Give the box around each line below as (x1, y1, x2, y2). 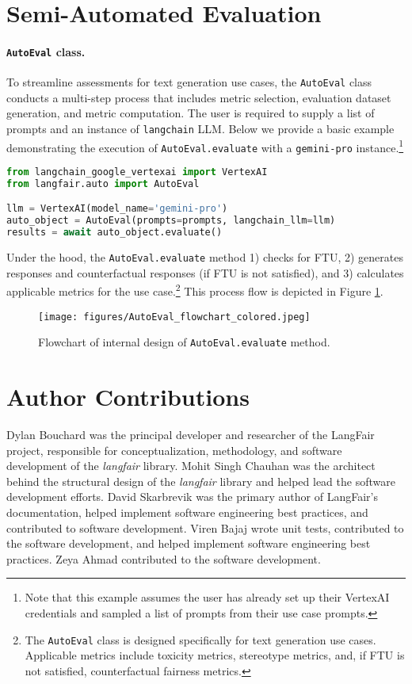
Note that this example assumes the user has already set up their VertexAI (25, 589, 390, 606)
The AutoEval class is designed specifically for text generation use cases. (25, 631, 376, 648)
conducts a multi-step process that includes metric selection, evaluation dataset (6, 89, 391, 105)
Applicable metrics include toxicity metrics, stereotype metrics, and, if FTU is (25, 647, 405, 663)
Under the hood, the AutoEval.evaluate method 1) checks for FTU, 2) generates (6, 249, 403, 266)
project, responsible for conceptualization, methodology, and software (6, 441, 342, 458)
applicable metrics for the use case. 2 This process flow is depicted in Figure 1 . (6, 281, 383, 299)
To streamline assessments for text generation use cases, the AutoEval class (6, 74, 372, 90)
